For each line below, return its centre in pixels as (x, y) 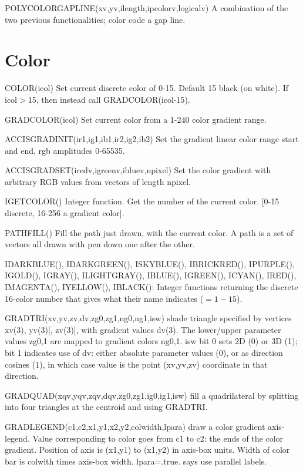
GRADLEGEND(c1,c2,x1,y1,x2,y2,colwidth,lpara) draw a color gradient (135, 426)
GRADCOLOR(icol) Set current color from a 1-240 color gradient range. (136, 119)
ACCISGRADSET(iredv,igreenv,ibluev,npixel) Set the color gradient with (138, 170)
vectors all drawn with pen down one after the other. (100, 244)
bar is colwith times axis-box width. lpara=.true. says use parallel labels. (136, 461)
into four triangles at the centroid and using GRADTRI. (106, 407)
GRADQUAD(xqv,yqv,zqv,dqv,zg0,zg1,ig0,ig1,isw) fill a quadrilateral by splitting (152, 395)
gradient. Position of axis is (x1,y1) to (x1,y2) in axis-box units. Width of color (147, 450)
